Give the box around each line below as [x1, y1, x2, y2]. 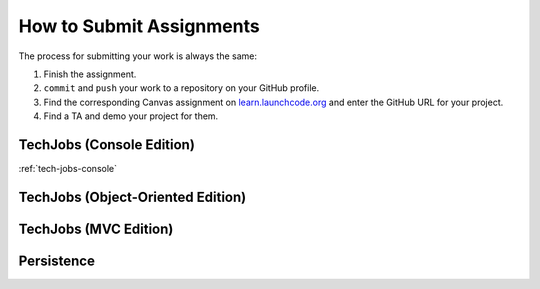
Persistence [18, 252, 95, 269]
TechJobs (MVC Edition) [18, 220, 174, 237]
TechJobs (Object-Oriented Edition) [18, 188, 247, 205]
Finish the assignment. [43, 68, 137, 80]
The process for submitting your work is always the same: [18, 50, 258, 62]
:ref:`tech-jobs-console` [18, 163, 117, 175]
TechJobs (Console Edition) [18, 136, 195, 153]
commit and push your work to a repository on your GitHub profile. [43, 82, 320, 94]
